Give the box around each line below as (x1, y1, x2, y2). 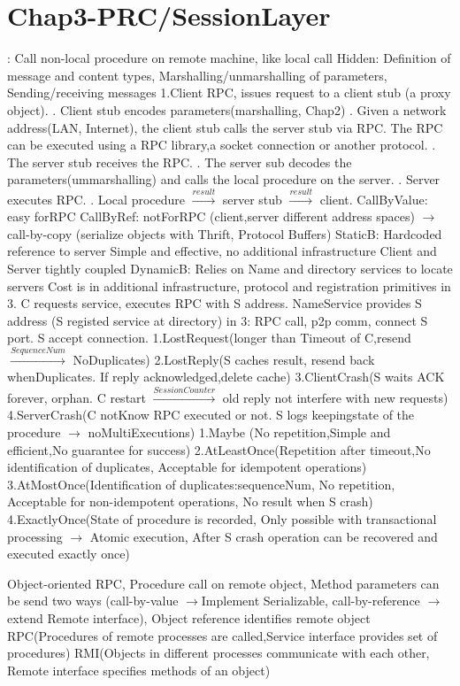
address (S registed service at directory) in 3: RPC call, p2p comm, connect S (7, 311, 428, 329)
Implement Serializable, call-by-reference (201, 591, 420, 610)
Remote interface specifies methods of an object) (7, 660, 271, 679)
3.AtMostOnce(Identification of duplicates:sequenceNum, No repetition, (7, 474, 395, 493)
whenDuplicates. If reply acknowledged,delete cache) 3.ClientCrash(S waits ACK (7, 367, 445, 386)
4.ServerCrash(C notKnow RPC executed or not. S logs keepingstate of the (7, 405, 415, 424)
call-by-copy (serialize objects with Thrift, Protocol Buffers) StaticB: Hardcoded (7, 224, 442, 243)
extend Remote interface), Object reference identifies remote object (7, 608, 371, 627)
